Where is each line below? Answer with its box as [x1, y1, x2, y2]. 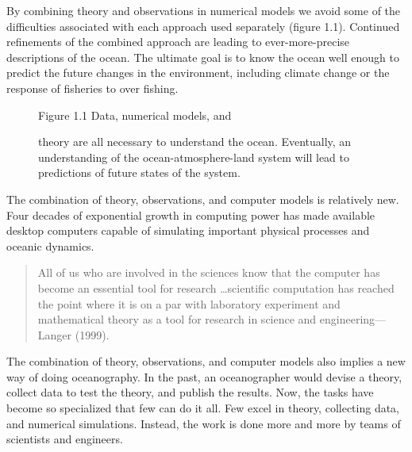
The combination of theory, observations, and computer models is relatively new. [6, 190, 399, 207]
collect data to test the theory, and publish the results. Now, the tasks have [6, 384, 374, 400]
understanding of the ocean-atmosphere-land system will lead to [38, 148, 349, 165]
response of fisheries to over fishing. [6, 79, 179, 96]
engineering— [319, 311, 387, 328]
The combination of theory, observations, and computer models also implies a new [6, 353, 406, 370]
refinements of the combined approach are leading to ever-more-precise [6, 33, 350, 50]
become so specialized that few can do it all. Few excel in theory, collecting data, [6, 400, 400, 416]
